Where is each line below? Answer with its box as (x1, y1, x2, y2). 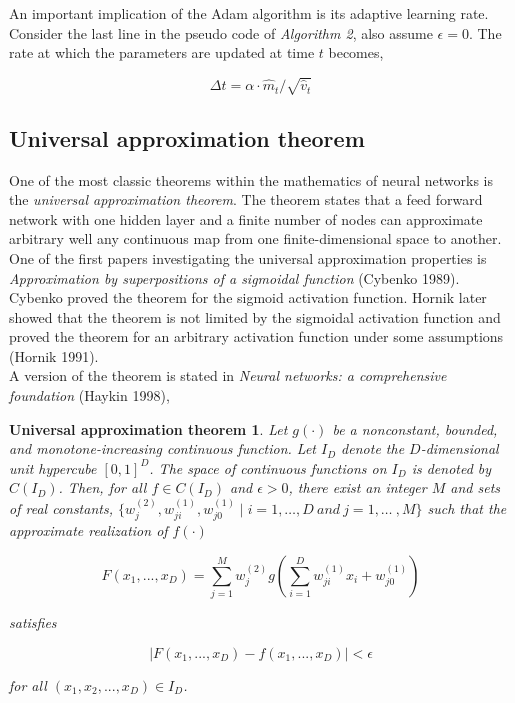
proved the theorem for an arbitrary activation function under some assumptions (9, 326, 504, 347)
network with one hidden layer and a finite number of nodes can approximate (9, 208, 483, 229)
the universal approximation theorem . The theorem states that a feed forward (9, 189, 483, 210)
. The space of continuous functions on (149, 457, 387, 478)
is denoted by (411, 457, 492, 478)
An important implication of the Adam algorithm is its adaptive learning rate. (9, 3, 489, 23)
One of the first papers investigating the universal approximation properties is (9, 247, 487, 268)
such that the (427, 497, 507, 518)
